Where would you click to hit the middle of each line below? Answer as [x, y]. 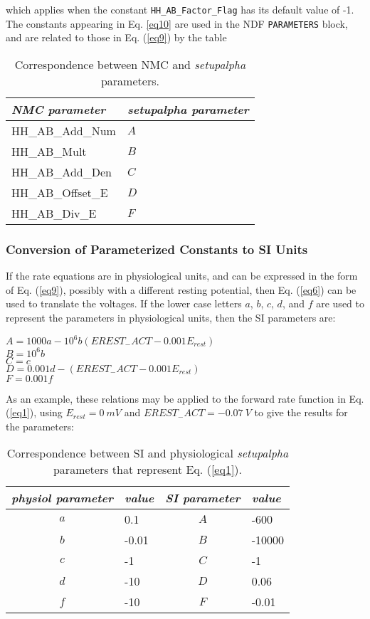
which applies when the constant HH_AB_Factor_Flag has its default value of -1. [180, 9]
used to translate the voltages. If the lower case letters [124, 303]
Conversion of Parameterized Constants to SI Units [157, 249]
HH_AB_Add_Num [64, 130]
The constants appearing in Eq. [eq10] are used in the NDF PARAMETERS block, [177, 23]
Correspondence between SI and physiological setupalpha [148, 453]
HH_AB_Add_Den [62, 171]
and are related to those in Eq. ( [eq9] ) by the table [116, 37]
